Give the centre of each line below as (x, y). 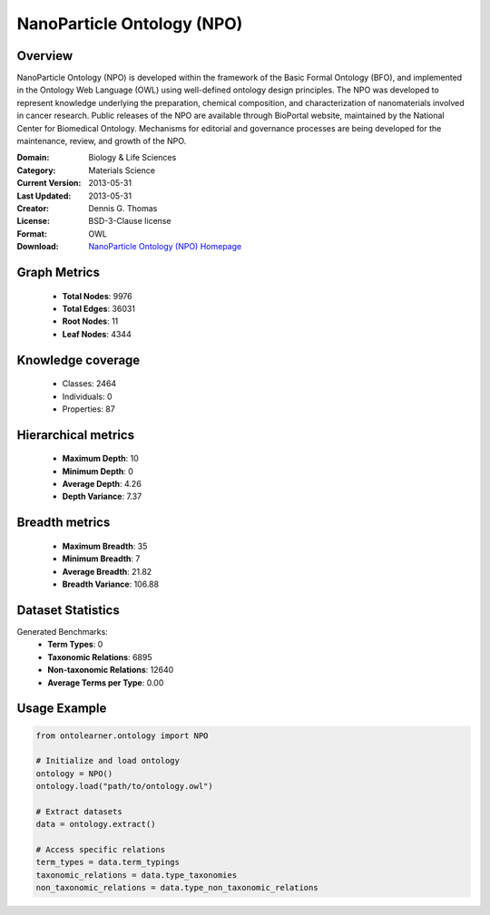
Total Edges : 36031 (99, 308)
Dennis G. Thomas (123, 208)
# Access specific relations (101, 850)
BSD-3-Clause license (130, 221)
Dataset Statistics (68, 610)
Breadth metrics (64, 523)
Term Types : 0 (75, 645)
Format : (32, 234)
